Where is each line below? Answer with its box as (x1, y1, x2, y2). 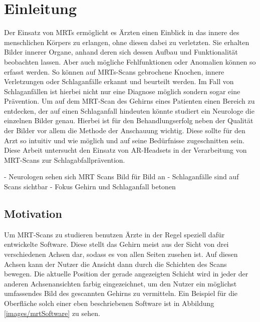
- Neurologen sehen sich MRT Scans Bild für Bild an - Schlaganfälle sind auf (4, 171, 239, 182)
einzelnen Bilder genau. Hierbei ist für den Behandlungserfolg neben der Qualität (4, 115, 253, 126)
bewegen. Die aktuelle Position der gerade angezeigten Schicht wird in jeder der (4, 268, 248, 279)
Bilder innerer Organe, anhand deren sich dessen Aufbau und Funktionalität (4, 47, 238, 57)
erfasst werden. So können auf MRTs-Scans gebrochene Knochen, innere (4, 66, 224, 77)
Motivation (4, 206, 62, 221)
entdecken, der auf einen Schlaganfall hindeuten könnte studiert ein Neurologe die (4, 105, 254, 116)
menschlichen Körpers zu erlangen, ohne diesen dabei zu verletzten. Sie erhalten (4, 37, 249, 47)
